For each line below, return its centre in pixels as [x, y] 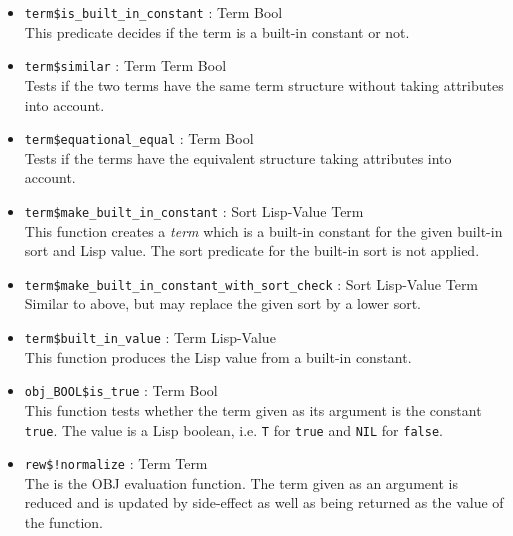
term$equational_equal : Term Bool [139, 138]
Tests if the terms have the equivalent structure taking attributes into [238, 157]
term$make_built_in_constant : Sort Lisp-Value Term [194, 210]
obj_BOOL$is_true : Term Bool [121, 390]
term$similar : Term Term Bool [125, 65]
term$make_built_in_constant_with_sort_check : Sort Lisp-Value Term [251, 283]
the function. [63, 522]
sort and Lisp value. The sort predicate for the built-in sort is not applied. [252, 250]
